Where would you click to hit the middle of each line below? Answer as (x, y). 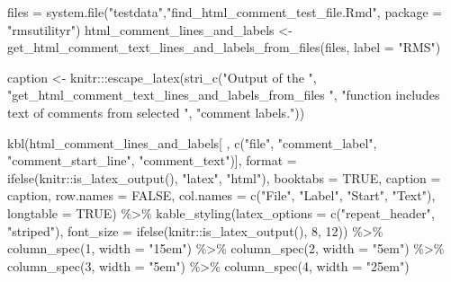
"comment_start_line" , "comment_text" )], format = (152, 160)
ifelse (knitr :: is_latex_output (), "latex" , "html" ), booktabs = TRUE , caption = (224, 177)
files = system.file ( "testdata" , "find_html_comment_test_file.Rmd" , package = (225, 12)
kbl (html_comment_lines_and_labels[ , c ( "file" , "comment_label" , (192, 142)
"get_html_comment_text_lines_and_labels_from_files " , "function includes (224, 95)
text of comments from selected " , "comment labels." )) (156, 112)
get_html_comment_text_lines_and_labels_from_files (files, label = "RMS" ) (224, 47)
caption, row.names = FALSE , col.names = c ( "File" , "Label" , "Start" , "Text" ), (221, 195)
